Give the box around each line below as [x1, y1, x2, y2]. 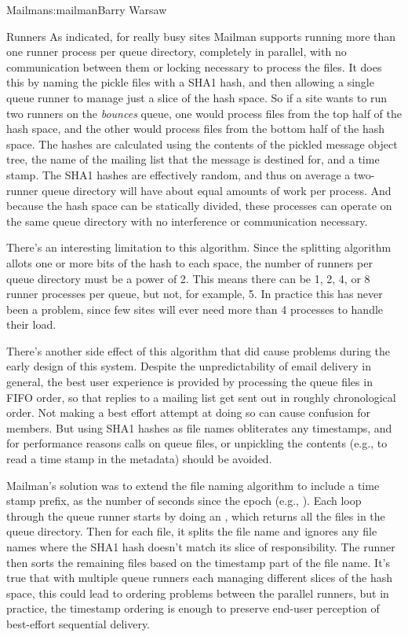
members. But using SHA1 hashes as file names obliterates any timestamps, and [6, 419, 392, 436]
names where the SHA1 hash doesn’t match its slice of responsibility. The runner [6, 539, 395, 554]
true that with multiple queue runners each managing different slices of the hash [6, 569, 393, 586]
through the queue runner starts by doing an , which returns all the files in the [6, 507, 385, 524]
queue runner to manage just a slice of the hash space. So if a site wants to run [6, 89, 388, 105]
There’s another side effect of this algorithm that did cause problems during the [6, 342, 391, 359]
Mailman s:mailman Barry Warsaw [6, 2, 167, 17]
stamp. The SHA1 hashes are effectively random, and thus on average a [6, 166, 351, 182]
